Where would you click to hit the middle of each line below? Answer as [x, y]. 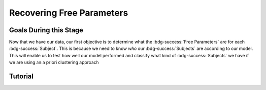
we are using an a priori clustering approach [54, 62]
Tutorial [21, 77]
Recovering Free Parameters [68, 13]
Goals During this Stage [46, 30]
